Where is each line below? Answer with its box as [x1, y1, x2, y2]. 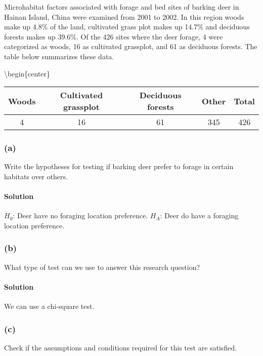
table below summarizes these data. [4, 51, 114, 61]
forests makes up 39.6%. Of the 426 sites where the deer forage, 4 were [4, 31, 223, 42]
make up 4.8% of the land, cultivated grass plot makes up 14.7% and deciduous [4, 21, 250, 32]
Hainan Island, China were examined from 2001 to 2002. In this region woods [4, 11, 244, 22]
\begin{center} [4, 68, 51, 78]
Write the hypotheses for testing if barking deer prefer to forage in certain [4, 161, 234, 172]
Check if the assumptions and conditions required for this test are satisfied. [4, 342, 237, 352]
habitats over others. [4, 171, 68, 181]
